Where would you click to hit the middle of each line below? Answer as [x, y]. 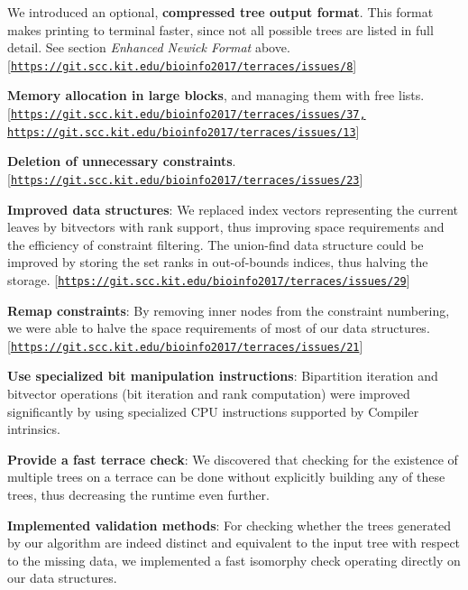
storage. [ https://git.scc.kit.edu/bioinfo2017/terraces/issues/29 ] [209, 279]
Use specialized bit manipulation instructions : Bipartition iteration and [223, 376]
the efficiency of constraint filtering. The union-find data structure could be [216, 244]
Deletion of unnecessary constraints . [122, 161]
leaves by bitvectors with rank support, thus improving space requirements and [226, 227]
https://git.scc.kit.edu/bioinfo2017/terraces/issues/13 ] [184, 130]
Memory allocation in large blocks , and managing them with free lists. [216, 95]
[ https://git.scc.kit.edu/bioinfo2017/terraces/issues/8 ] [182, 65]
